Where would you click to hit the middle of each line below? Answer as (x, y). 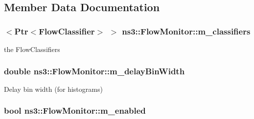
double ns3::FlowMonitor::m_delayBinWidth (94, 71)
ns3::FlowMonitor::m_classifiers (186, 31)
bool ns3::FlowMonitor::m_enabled (75, 110)
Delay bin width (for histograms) (53, 89)
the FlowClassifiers (32, 49)
